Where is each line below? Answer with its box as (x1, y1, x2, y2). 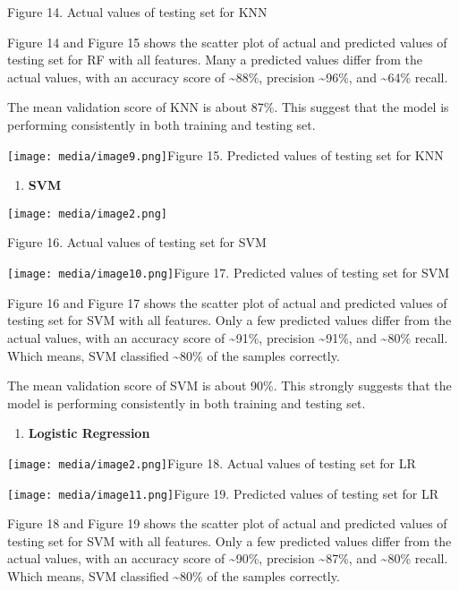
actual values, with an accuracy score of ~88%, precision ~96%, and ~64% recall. (7, 67, 448, 86)
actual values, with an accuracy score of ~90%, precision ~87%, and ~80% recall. (7, 549, 448, 568)
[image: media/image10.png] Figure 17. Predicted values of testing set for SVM (7, 263, 450, 282)
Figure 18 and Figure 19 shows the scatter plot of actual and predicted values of (7, 514, 447, 533)
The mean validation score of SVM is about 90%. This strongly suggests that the (7, 376, 452, 395)
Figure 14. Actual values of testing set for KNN (7, 3, 268, 21)
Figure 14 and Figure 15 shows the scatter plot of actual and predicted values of (7, 32, 447, 51)
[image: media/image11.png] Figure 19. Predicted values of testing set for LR (7, 484, 439, 502)
